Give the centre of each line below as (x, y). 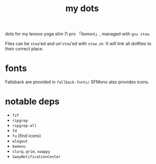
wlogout (20, 142)
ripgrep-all (24, 126)
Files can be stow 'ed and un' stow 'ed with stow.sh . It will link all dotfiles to (78, 44)
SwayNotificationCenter (36, 157)
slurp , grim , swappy (31, 151)
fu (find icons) (27, 136)
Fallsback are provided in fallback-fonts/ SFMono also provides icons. (77, 82)
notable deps (32, 101)
